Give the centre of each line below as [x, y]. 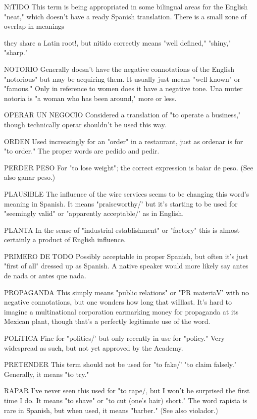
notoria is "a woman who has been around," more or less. [90, 98]
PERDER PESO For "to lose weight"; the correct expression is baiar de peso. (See [129, 167]
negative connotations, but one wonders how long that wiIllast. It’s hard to [118, 302]
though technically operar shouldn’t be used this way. [85, 124]
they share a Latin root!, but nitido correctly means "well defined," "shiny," [118, 42]
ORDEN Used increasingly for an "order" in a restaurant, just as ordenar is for [124, 141]
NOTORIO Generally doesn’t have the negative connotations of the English [119, 69]
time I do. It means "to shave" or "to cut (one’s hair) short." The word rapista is [126, 400]
